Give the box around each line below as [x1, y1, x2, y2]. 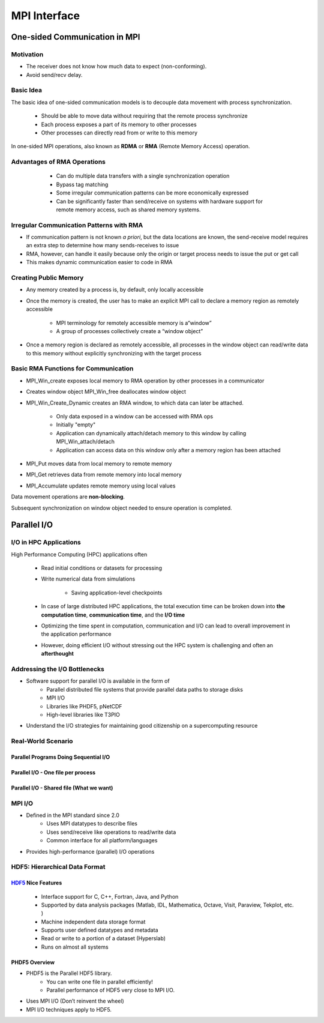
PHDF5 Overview [11, 958, 55, 966]
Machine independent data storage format [41, 918, 146, 925]
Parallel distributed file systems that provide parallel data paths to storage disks [46, 686, 243, 693]
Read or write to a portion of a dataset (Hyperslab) [41, 935, 166, 942]
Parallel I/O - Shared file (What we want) [11, 784, 113, 791]
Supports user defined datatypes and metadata [41, 926, 158, 934]
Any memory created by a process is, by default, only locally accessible [26, 286, 204, 294]
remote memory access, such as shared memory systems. [56, 206, 201, 213]
